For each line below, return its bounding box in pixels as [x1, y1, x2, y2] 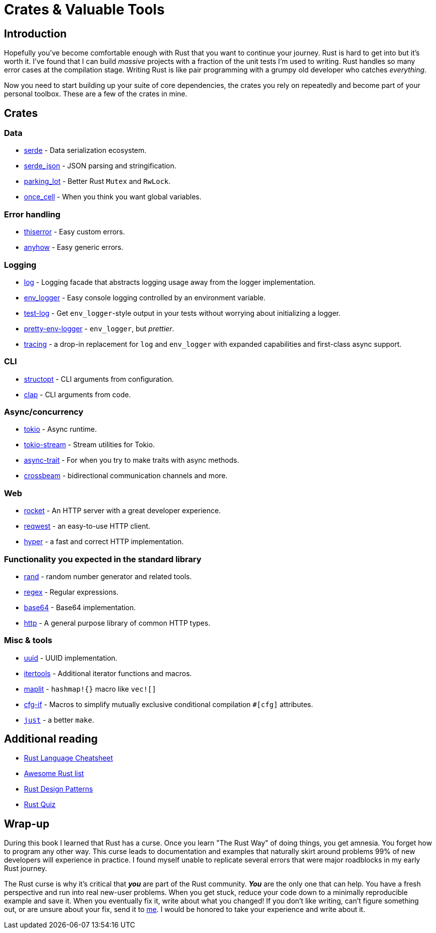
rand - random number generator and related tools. [24, 572, 192, 581]
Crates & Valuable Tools [4, 1, 165, 18]
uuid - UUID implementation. [24, 653, 118, 662]
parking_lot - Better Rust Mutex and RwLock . [24, 177, 171, 186]
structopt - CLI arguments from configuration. [24, 374, 174, 383]
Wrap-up [4, 817, 49, 830]
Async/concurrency [4, 407, 84, 417]
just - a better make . [24, 715, 94, 724]
